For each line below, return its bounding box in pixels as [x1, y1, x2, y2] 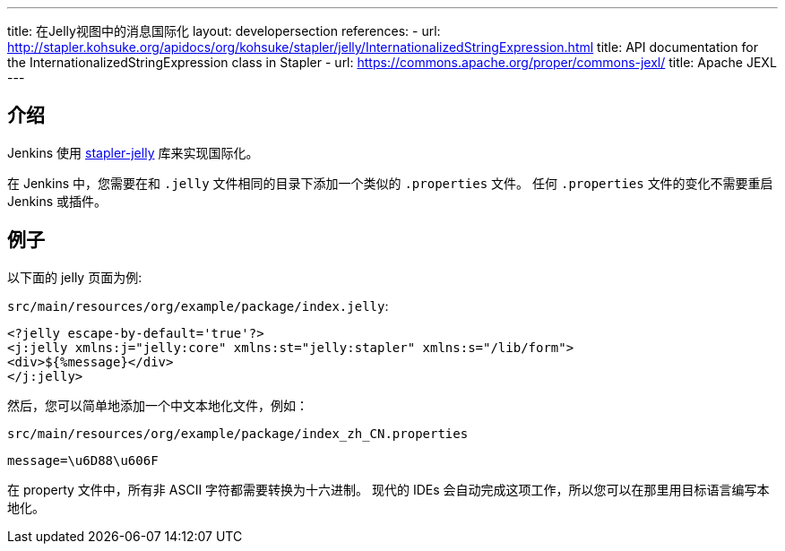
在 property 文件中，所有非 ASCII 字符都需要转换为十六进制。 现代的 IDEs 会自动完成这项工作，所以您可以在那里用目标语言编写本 [7, 481, 770, 497]
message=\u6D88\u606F [7, 452, 159, 468]
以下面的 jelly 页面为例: [7, 269, 142, 285]
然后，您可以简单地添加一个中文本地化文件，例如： [7, 397, 308, 413]
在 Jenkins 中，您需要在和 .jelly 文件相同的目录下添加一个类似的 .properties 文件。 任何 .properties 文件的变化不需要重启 [7, 175, 773, 191]
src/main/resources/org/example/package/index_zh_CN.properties [7, 426, 469, 441]
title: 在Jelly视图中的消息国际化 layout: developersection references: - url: [7, 23, 441, 39]
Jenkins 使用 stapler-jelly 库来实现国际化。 [7, 144, 259, 160]
